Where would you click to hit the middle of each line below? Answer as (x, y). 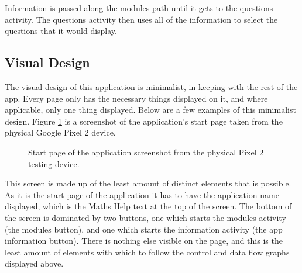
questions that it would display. (61, 31)
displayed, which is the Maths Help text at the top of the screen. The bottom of (148, 206)
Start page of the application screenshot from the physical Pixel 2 (146, 152)
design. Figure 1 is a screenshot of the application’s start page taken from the (144, 121)
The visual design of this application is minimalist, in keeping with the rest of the (151, 86)
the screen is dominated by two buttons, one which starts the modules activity (145, 217)
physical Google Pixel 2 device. (60, 132)
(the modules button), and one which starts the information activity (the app (144, 229)
